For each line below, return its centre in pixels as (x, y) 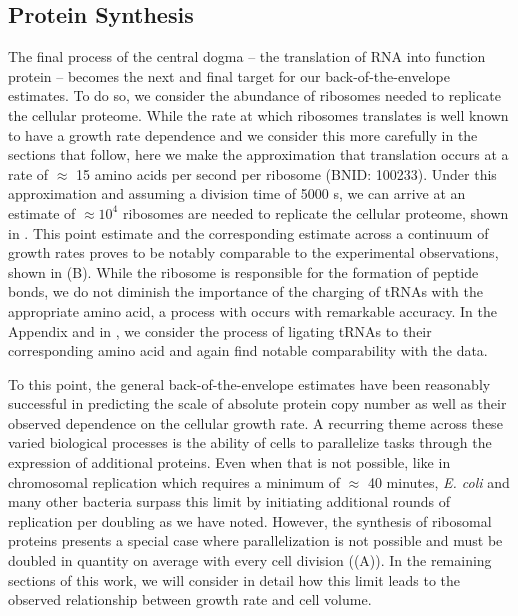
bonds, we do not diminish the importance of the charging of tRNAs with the (245, 291)
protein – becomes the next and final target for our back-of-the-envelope (229, 75)
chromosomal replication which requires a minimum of (174, 481)
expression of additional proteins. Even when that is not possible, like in (229, 462)
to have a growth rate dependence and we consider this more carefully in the (243, 134)
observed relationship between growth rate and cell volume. (190, 599)
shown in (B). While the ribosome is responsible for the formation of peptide (243, 271)
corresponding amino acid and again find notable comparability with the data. (248, 350)
